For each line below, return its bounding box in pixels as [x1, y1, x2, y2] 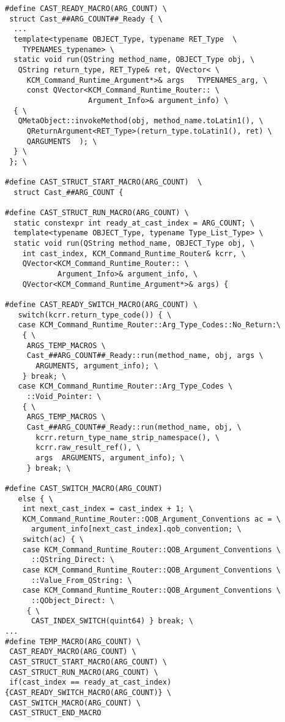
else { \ [18, 494, 53, 503]
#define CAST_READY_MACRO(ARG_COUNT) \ [5, 4, 167, 13]
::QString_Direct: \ [31, 555, 114, 564]
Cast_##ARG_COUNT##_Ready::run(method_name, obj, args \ [26, 351, 264, 360]
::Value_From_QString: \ [31, 576, 132, 585]
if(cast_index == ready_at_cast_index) [9, 678, 172, 687]
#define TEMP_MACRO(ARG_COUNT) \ [5, 637, 141, 646]
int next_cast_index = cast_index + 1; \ [22, 504, 193, 514]
